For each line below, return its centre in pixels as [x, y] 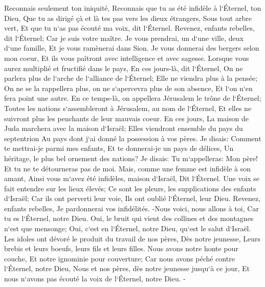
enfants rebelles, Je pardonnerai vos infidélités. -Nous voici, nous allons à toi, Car [131, 208]
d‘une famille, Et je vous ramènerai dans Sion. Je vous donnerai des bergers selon [132, 48]
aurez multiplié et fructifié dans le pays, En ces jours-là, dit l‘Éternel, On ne [124, 68]
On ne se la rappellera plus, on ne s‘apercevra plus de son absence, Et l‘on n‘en [128, 88]
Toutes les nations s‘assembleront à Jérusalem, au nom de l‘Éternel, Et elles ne [128, 108]
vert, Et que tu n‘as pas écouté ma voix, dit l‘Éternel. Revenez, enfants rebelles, [129, 28]
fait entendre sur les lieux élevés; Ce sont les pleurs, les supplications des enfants [130, 188]
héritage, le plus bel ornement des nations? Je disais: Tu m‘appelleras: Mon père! [131, 158]
